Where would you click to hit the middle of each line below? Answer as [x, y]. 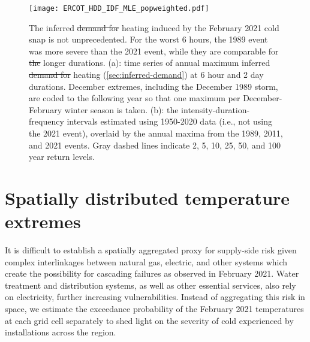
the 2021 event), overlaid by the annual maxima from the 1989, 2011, [156, 133]
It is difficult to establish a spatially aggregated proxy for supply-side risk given [151, 250]
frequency [46, 121]
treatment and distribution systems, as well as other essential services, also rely [151, 285]
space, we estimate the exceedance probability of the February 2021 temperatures [154, 309]
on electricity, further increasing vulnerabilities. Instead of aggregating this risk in [155, 297]
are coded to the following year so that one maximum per [135, 98]
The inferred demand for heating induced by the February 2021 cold [154, 27]
